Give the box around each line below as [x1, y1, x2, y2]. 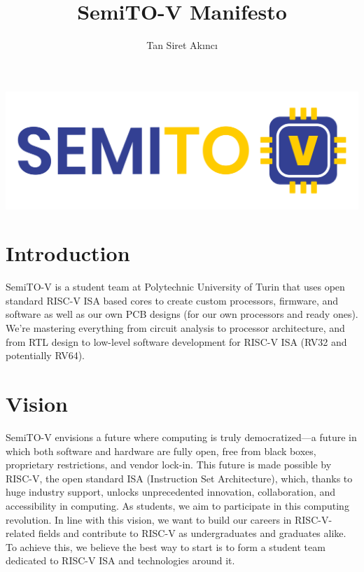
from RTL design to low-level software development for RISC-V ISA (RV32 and [6, 334, 347, 349]
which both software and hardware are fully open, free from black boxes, [6, 443, 316, 458]
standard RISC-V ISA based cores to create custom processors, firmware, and [6, 293, 339, 307]
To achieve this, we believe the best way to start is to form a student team [6, 539, 325, 554]
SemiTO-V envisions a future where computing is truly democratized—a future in [6, 429, 357, 444]
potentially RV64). [6, 348, 85, 363]
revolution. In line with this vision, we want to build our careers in [6, 512, 292, 526]
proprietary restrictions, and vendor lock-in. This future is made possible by [6, 457, 332, 472]
